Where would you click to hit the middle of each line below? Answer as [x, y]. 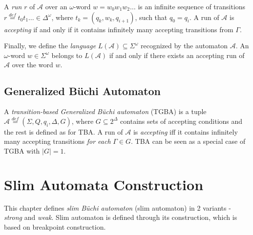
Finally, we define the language [50, 46]
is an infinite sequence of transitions [192, 6]
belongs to [67, 55]
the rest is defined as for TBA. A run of [63, 131]
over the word [32, 65]
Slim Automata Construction [104, 184]
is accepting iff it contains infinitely [185, 131]
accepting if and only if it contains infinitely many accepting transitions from [119, 29]
